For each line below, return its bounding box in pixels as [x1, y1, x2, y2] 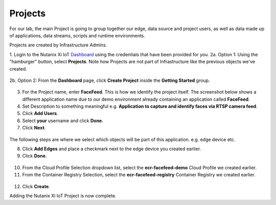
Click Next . [22, 125, 46, 131]
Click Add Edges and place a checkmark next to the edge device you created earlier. [22, 146, 201, 152]
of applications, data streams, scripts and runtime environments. [9, 32, 146, 38]
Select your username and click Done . [22, 118, 104, 124]
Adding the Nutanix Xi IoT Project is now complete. [9, 192, 117, 199]
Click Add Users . [22, 110, 58, 117]
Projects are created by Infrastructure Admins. [9, 42, 107, 48]
